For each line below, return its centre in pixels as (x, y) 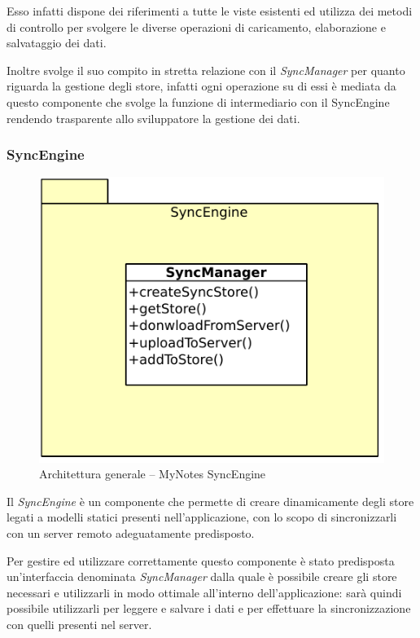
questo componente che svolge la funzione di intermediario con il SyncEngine (198, 101)
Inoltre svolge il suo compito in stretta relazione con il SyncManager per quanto (206, 70)
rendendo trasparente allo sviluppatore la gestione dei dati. (153, 118)
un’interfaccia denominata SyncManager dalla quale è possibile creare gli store (202, 576)
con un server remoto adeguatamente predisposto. (131, 532)
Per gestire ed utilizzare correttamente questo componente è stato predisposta (201, 560)
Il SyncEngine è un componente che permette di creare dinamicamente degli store (210, 501)
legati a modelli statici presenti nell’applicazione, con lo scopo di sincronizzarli (202, 517)
